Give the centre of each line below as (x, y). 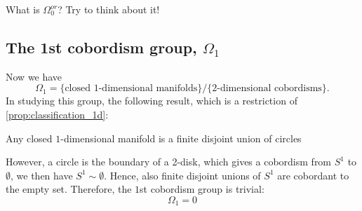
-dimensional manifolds (148, 89)
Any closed (29, 138)
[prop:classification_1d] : (57, 114)
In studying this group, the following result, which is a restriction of (152, 101)
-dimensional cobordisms (269, 89)
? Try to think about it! (109, 9)
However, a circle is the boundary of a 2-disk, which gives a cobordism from (169, 162)
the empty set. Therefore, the (69, 189)
